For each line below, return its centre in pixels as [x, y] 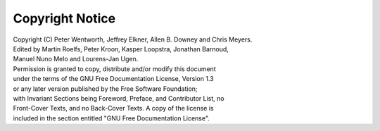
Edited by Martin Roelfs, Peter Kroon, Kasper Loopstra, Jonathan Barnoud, [121, 49]
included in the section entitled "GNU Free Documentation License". [112, 118]
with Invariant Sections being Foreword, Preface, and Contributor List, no [119, 98]
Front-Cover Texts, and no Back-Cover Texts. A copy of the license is [113, 108]
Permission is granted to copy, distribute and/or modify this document [114, 69]
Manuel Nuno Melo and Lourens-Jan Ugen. [76, 59]
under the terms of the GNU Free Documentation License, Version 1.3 [113, 79]
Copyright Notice [64, 18]
